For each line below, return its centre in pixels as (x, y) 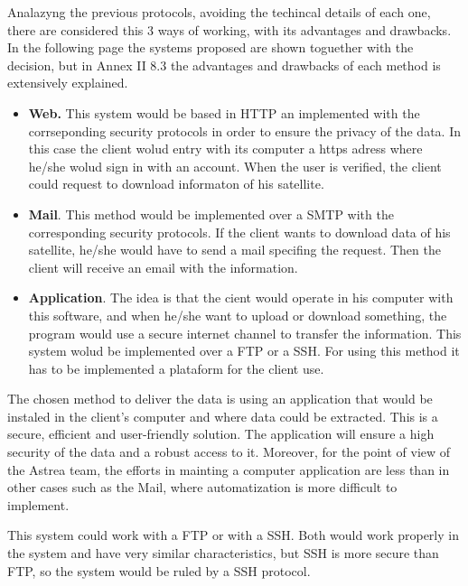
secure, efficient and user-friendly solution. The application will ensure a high (221, 434)
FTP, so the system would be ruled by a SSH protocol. (159, 570)
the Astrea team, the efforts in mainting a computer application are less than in (229, 469)
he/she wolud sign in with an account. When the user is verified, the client (235, 166)
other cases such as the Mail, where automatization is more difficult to (202, 487)
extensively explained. (68, 83)
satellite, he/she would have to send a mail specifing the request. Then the (234, 250)
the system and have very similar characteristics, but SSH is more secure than (223, 553)
